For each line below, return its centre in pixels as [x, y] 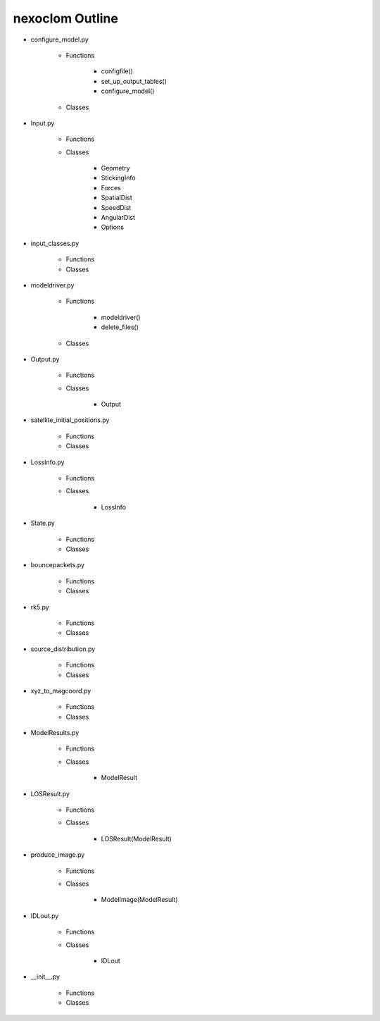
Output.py [45, 359]
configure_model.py [60, 39]
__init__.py [45, 977]
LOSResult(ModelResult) [137, 839]
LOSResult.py [50, 793]
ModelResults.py [55, 733]
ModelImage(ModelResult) [139, 900]
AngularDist [118, 218]
